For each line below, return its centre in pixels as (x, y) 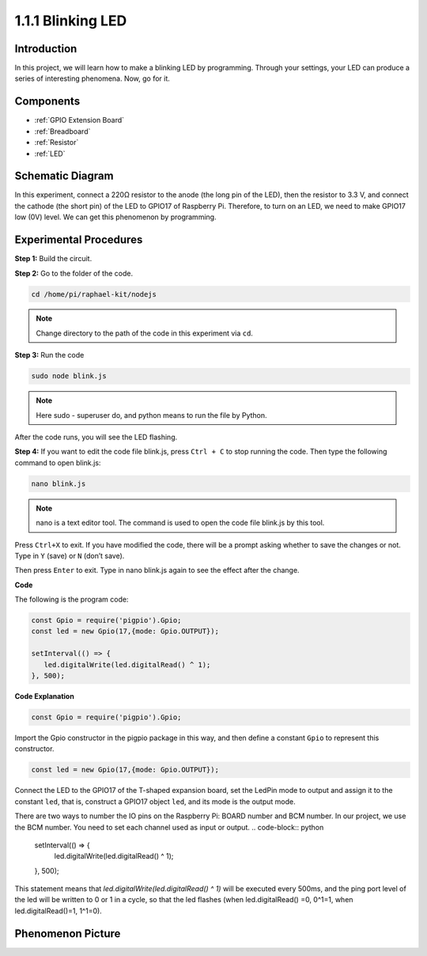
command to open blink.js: (58, 462)
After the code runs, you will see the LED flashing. (96, 437)
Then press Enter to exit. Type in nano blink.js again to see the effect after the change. (157, 571)
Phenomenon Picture (68, 933)
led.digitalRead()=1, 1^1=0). (58, 911)
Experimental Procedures (79, 240)
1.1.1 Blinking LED (71, 21)
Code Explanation (44, 696)
